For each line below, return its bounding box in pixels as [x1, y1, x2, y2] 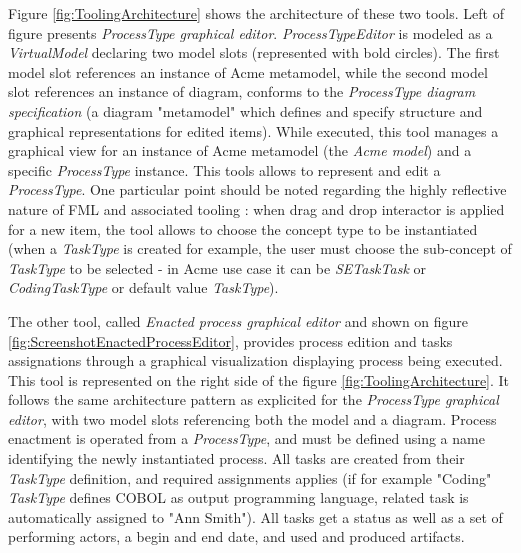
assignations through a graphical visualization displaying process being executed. [8, 350, 503, 371]
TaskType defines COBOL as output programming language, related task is [8, 487, 469, 508]
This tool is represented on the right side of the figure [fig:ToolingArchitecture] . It [8, 369, 510, 390]
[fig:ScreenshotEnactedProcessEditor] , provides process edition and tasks [8, 330, 453, 351]
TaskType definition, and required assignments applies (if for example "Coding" [8, 467, 492, 488]
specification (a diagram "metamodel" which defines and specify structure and [8, 100, 483, 121]
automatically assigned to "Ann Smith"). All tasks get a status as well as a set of [8, 506, 503, 527]
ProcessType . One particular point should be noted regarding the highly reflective [8, 179, 507, 200]
